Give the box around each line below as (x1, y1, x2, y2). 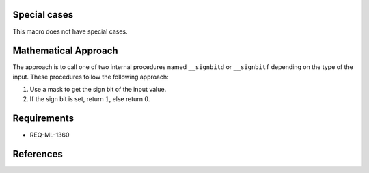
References (12, 148, 63, 160)
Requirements (12, 113, 74, 124)
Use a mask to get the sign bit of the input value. (29, 85, 167, 94)
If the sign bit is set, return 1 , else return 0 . (29, 94, 150, 103)
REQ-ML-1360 (29, 131, 70, 139)
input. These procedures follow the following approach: (12, 72, 169, 81)
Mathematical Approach (12, 45, 119, 57)
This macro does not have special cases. (12, 27, 128, 36)
